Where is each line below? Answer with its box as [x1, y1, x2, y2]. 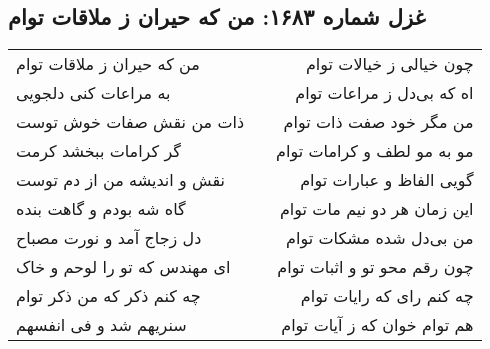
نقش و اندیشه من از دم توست [16, 168, 226, 192]
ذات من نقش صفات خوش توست [16, 110, 245, 134]
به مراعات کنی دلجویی [16, 81, 171, 105]
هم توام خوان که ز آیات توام [281, 313, 474, 337]
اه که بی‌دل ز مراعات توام [295, 81, 474, 105]
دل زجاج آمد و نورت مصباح [16, 226, 202, 250]
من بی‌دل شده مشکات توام [286, 226, 474, 250]
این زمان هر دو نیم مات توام [279, 197, 474, 221]
